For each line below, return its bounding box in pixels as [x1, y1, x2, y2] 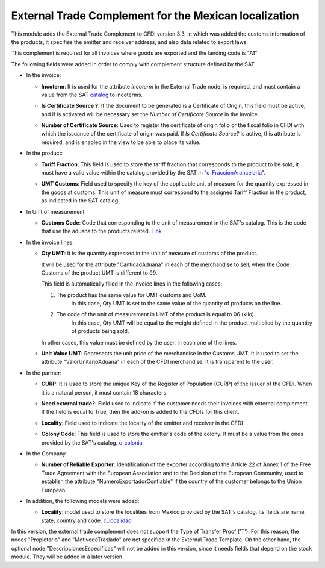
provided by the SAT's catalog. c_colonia [41, 438, 143, 446]
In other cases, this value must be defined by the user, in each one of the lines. [41, 339, 237, 346]
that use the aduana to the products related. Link [41, 228, 162, 235]
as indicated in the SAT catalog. [41, 197, 120, 204]
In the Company [26, 449, 66, 457]
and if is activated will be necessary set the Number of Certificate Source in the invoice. [41, 110, 259, 117]
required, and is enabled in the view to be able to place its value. [41, 139, 201, 146]
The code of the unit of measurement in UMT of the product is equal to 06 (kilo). [56, 311, 256, 318]
